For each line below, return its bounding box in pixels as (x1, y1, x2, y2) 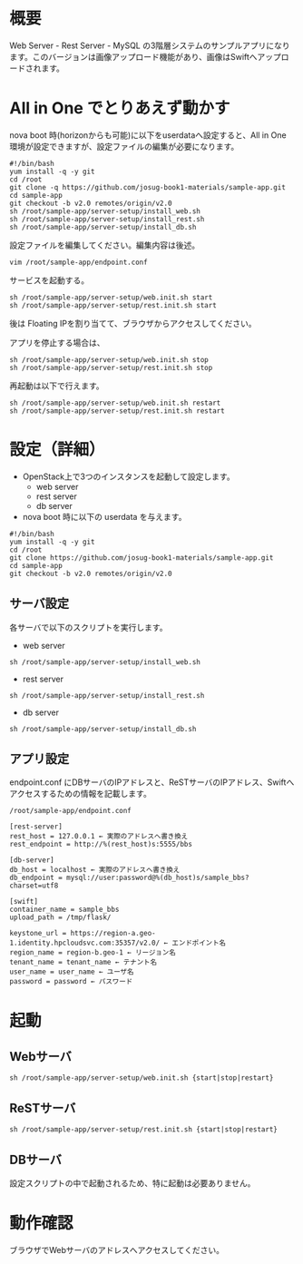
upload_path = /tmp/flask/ (9, 913, 112, 922)
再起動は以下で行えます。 (9, 380, 104, 391)
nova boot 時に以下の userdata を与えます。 (22, 511, 187, 522)
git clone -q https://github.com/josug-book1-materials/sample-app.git (9, 182, 286, 191)
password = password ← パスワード (9, 977, 133, 986)
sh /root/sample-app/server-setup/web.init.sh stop (9, 355, 209, 364)
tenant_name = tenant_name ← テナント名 (9, 958, 157, 967)
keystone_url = (9, 929, 67, 938)
